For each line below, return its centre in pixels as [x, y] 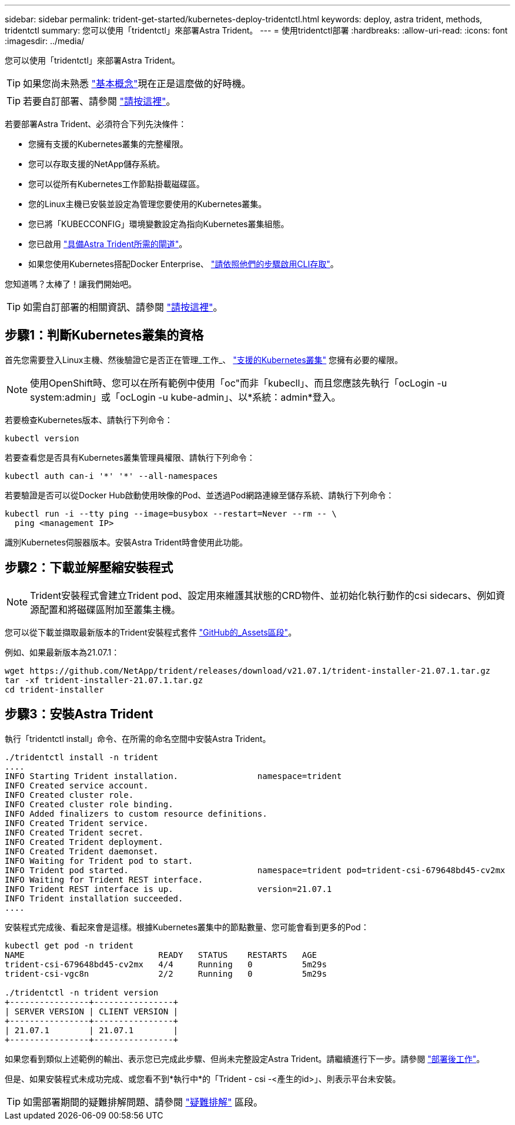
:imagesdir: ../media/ [45, 41]
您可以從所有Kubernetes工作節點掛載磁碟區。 [116, 184]
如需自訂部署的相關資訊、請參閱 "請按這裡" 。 [123, 307]
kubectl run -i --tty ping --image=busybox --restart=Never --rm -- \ [171, 513]
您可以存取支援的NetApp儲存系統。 [97, 164]
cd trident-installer [54, 689]
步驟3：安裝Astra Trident [79, 714]
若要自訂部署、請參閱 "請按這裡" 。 [99, 101]
